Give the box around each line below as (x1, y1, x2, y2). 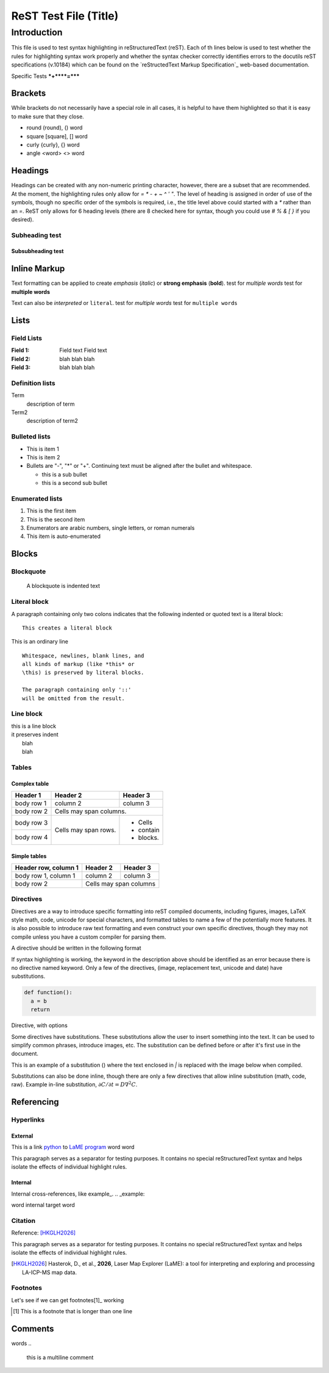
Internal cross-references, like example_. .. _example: (11, 1190, 145, 1197)
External (11, 1132, 34, 1140)
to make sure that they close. (11, 113, 85, 120)
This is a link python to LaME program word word (11, 1144, 135, 1151)
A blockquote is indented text (26, 583, 101, 590)
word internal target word (11, 1202, 76, 1209)
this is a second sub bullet (41, 479, 108, 487)
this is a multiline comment (26, 1353, 94, 1361)
